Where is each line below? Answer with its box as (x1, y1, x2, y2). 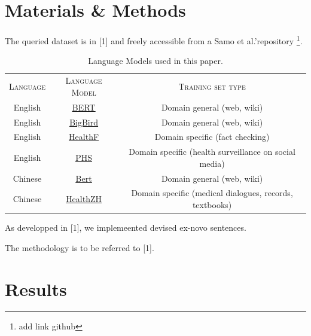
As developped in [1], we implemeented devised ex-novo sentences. (5, 221, 246, 234)
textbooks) (192, 198, 232, 211)
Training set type (178, 80, 246, 93)
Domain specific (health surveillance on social (129, 145, 295, 158)
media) (199, 157, 225, 169)
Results (5, 276, 67, 301)
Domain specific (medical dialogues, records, (131, 187, 293, 199)
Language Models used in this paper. (88, 54, 223, 67)
